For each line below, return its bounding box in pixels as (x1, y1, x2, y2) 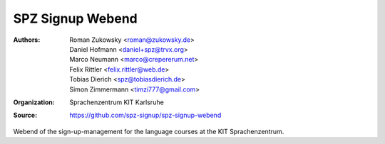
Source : (13, 111, 38, 120)
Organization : (13, 98, 55, 106)
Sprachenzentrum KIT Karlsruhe (69, 98, 164, 106)
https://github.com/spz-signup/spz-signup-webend (69, 111, 222, 120)
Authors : (13, 35, 41, 44)
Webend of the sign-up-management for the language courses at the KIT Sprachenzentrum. (13, 127, 284, 135)
